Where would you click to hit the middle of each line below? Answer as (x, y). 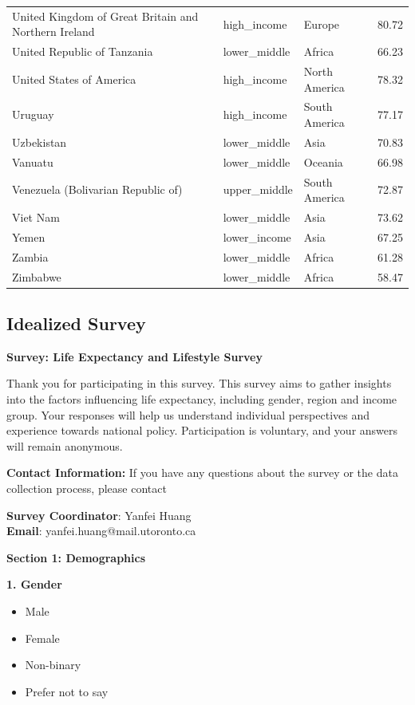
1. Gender (34, 584)
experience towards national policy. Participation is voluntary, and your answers (202, 430)
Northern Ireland (53, 32)
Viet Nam (36, 217)
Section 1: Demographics (76, 557)
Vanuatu (33, 161)
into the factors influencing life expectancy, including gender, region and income (202, 399)
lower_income (257, 236)
